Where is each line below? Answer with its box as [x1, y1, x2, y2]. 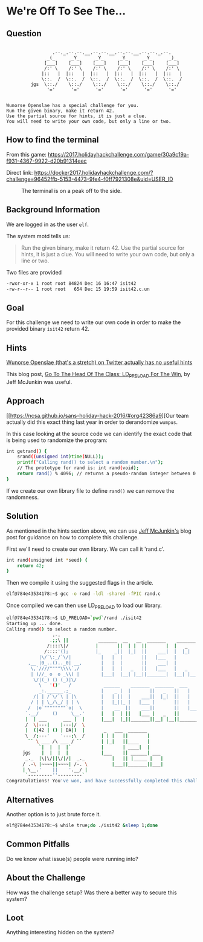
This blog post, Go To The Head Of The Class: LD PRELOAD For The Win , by [6, 371, 190, 379]
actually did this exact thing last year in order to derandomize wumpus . [6, 418, 178, 426]
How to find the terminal [6, 135, 99, 145]
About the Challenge [6, 872, 86, 883]
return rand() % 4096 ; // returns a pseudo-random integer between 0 [17, 470, 196, 477]
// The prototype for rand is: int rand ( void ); [17, 465, 139, 471]
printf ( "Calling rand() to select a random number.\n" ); [17, 460, 164, 466]
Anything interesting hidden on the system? [6, 929, 115, 936]
